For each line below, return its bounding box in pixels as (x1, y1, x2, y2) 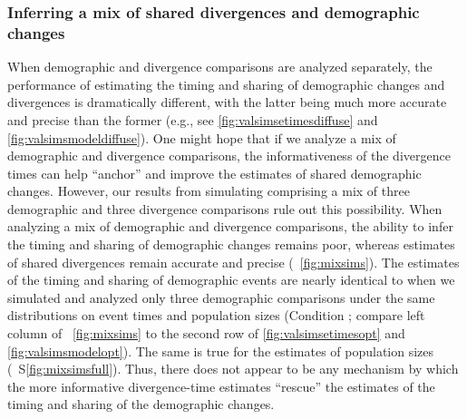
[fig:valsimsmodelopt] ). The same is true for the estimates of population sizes (7, 341, 434, 360)
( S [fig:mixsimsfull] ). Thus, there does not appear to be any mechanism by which (7, 359, 459, 378)
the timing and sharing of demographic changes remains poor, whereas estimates (7, 235, 455, 254)
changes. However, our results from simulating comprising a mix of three (7, 181, 410, 200)
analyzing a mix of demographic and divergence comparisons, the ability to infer (7, 217, 453, 236)
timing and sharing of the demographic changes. (7, 395, 275, 414)
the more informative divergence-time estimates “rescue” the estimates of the (7, 376, 435, 395)
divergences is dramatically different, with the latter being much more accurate (7, 93, 447, 112)
